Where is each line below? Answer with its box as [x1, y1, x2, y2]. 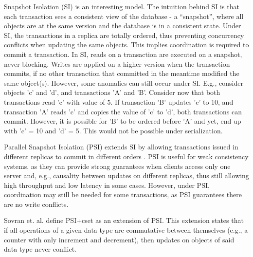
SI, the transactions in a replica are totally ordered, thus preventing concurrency [4, 30, 244, 40]
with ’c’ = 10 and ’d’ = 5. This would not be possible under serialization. [4, 125, 223, 135]
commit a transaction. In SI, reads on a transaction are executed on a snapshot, [4, 49, 242, 59]
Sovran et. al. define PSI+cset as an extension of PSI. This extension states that [4, 215, 244, 225]
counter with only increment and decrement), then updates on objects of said [4, 234, 235, 244]
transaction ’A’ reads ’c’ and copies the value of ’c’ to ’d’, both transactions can [4, 106, 242, 116]
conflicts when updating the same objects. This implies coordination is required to [4, 39, 249, 50]
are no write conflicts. [4, 199, 69, 209]
